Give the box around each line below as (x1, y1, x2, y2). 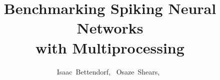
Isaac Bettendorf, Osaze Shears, (56, 66, 160, 76)
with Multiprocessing (35, 37, 184, 57)
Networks (76, 17, 143, 38)
